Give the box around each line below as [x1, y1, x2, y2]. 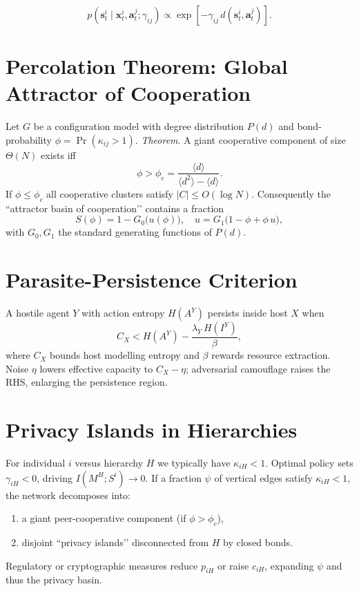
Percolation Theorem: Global [6, 52, 288, 80]
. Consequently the [251, 186, 331, 200]
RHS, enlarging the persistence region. [6, 375, 168, 389]
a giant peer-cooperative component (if [21, 511, 186, 525]
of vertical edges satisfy [214, 470, 313, 485]
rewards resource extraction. [211, 348, 331, 362]
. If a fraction [145, 470, 202, 485]
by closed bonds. [223, 534, 293, 549]
